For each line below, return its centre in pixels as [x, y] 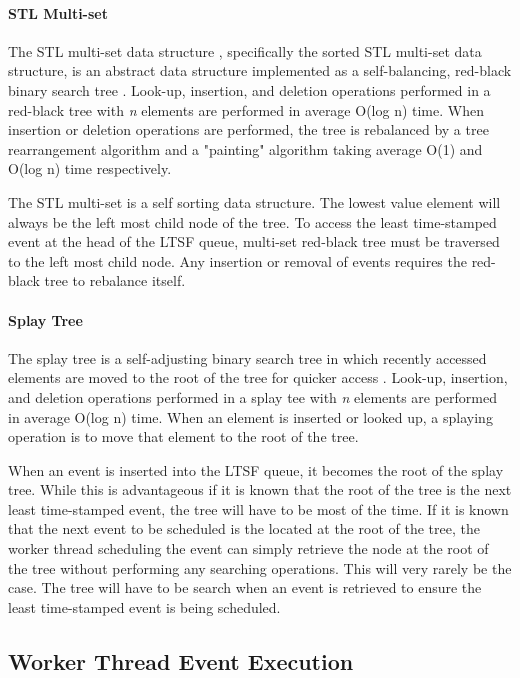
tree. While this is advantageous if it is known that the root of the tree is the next [260, 489]
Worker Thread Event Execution [181, 660]
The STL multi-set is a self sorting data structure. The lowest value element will [254, 201]
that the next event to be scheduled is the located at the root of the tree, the [244, 528]
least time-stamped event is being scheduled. [144, 606]
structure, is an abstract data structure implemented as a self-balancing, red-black [260, 70]
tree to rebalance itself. [115, 280]
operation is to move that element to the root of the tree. [183, 436]
